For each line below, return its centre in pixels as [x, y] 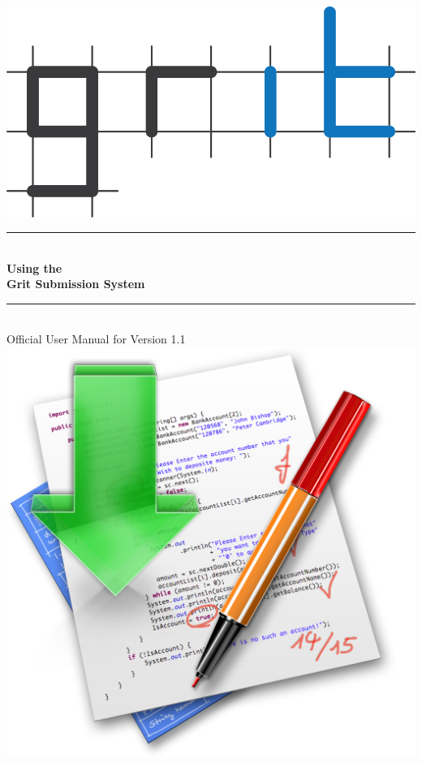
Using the [34, 267]
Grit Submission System [76, 284]
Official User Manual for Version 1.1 [96, 339]
